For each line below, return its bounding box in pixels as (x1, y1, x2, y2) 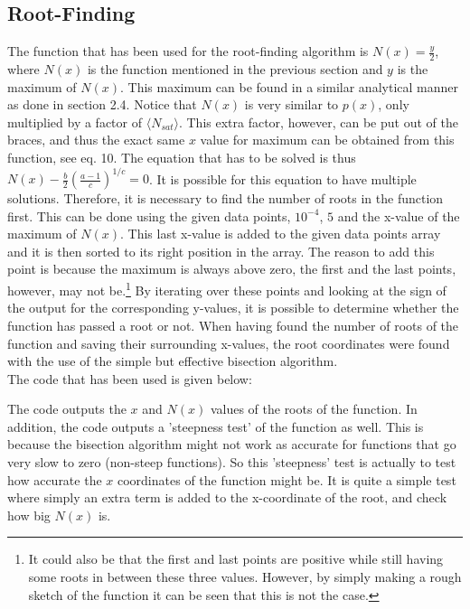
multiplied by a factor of (7, 112, 143, 131)
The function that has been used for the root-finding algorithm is (7, 42, 369, 61)
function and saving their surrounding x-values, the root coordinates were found (7, 333, 450, 352)
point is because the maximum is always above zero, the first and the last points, (7, 259, 456, 278)
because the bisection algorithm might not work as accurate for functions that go (7, 435, 456, 454)
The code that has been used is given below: (7, 369, 252, 388)
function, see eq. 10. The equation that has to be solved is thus (7, 148, 356, 166)
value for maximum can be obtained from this (200, 130, 455, 149)
